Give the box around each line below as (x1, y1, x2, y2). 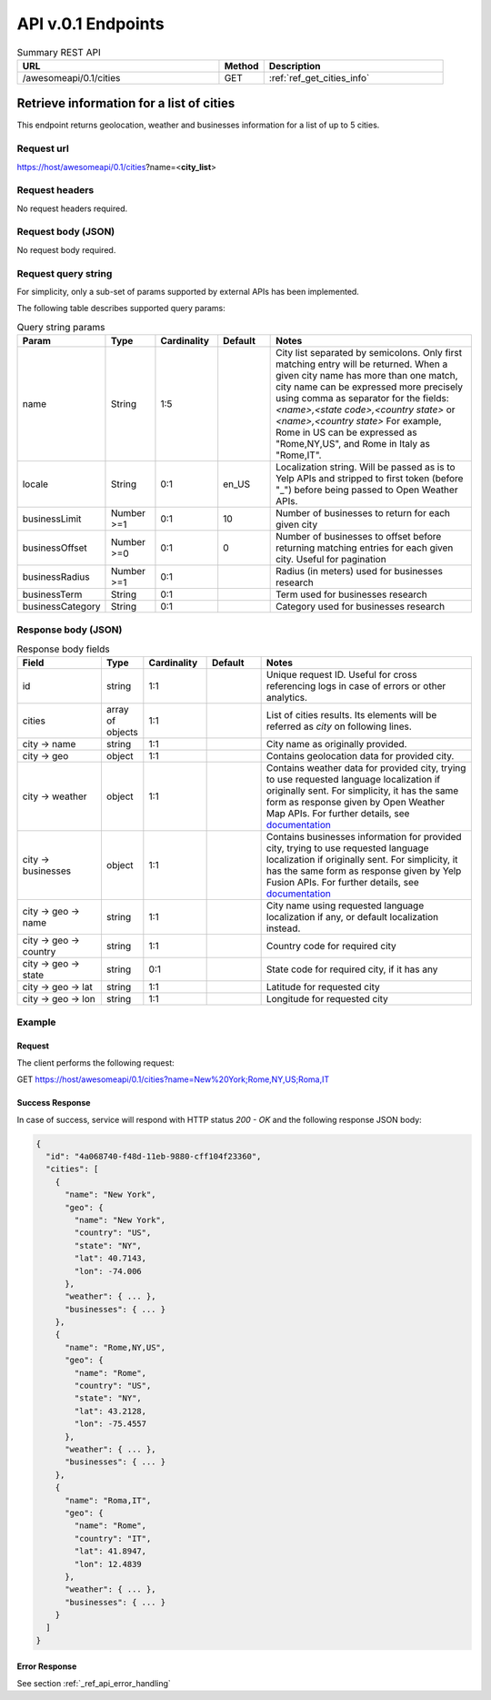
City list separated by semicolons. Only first (276, 347, 463, 359)
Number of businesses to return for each (276, 507, 450, 520)
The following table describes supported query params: (16, 303, 226, 314)
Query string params (16, 320, 105, 333)
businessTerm (22, 588, 83, 601)
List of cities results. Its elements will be (266, 709, 437, 722)
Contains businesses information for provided (266, 831, 463, 844)
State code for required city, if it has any (266, 963, 438, 976)
